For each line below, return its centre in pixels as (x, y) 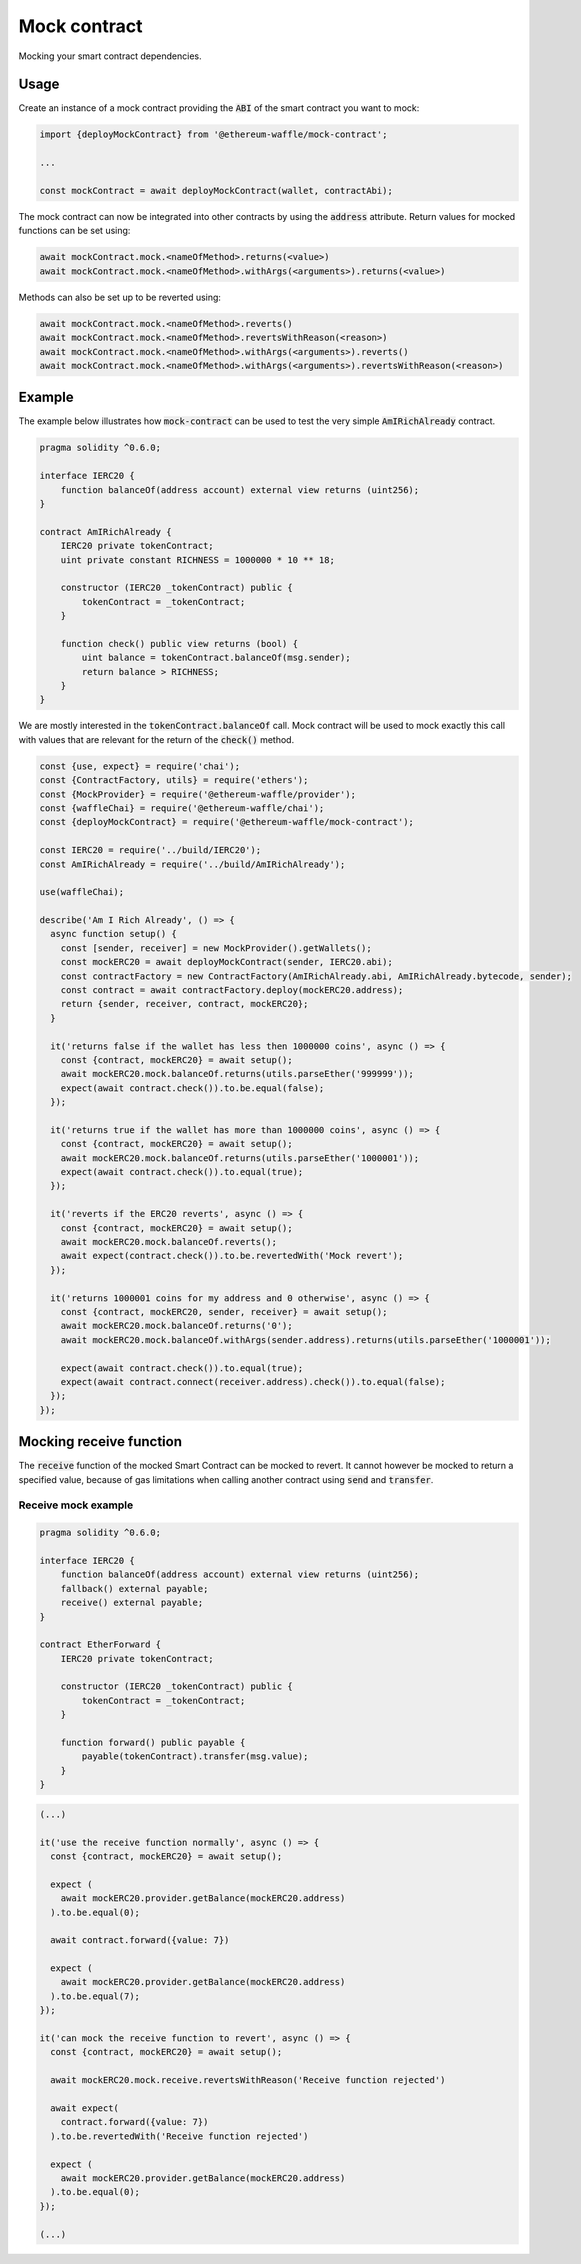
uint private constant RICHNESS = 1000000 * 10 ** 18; (197, 559)
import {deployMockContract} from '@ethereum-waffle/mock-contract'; (213, 134)
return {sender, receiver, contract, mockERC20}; (184, 1004)
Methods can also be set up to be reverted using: (120, 297)
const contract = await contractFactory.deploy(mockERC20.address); (232, 990)
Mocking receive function (100, 1441)
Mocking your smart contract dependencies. (110, 56)
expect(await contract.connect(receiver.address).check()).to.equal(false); (253, 1381)
